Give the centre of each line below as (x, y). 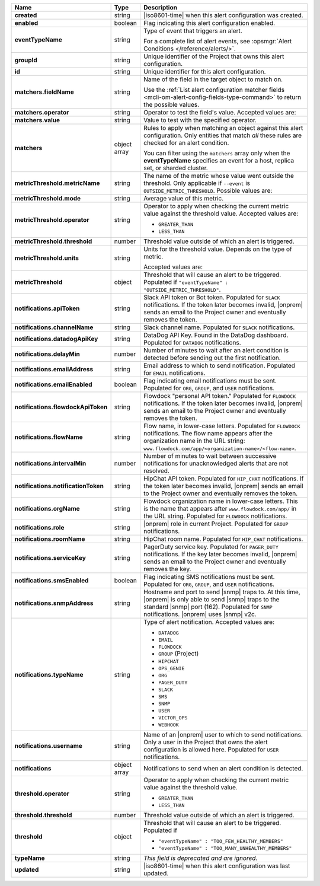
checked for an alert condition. (186, 143)
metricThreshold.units (47, 258)
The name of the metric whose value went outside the (219, 176)
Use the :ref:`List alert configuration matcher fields (214, 90)
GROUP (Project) (178, 654)
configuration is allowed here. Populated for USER (211, 749)
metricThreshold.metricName (57, 183)
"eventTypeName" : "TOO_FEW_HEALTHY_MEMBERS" (221, 841)
